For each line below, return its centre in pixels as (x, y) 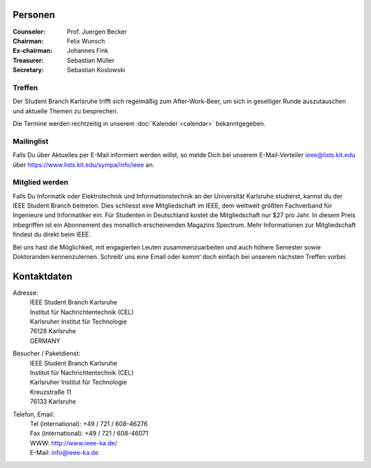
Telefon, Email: (34, 414)
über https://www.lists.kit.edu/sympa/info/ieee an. (83, 164)
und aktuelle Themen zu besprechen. (66, 111)
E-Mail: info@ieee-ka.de (64, 453)
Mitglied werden (41, 182)
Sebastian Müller (91, 60)
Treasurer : (28, 60)
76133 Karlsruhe (53, 401)
